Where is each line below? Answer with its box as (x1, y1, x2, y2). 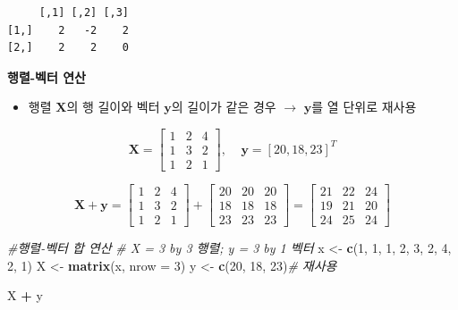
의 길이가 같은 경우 (171, 97, 276, 116)
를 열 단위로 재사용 (311, 97, 417, 116)
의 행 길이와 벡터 (66, 97, 160, 116)
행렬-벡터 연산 (7, 67, 87, 86)
